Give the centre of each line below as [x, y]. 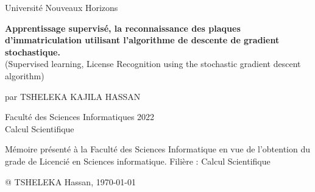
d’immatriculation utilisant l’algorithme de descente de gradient [142, 40]
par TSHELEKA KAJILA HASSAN [73, 96]
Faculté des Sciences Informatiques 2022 [80, 117]
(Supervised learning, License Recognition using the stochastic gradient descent [153, 64]
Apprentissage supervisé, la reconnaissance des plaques [123, 28]
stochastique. [33, 52]
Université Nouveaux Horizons [62, 7]
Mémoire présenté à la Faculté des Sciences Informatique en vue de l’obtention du [158, 149]
